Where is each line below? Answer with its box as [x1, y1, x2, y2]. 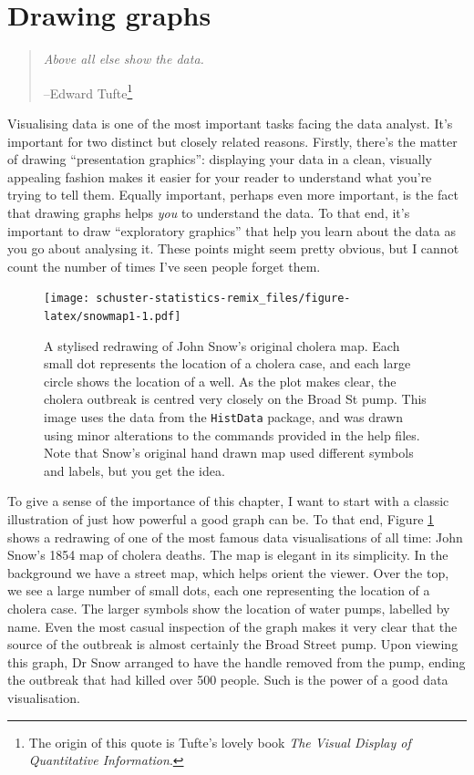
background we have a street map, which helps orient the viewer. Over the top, [7, 563, 449, 582]
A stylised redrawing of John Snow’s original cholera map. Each [44, 336, 400, 355]
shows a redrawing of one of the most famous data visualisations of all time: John [7, 527, 463, 546]
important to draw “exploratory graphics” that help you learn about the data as [7, 221, 456, 240]
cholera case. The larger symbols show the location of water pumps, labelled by [7, 599, 450, 617]
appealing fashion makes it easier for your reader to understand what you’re [7, 167, 432, 186]
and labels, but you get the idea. [44, 460, 225, 480]
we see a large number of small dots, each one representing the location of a [7, 581, 430, 600]
